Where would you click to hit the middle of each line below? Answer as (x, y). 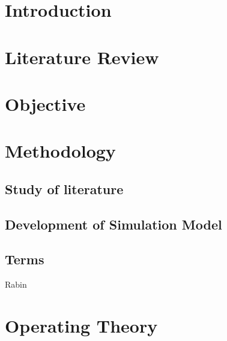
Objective (45, 103)
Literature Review (82, 57)
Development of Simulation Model (114, 224)
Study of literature (64, 188)
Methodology (60, 151)
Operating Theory (81, 326)
